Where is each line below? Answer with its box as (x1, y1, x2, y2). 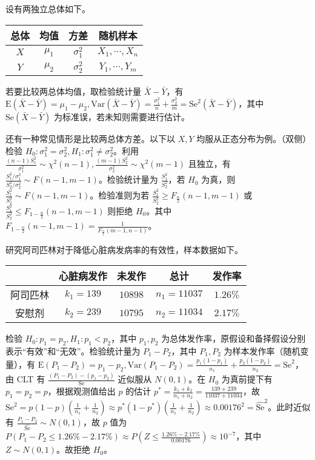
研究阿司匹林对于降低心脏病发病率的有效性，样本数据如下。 (5, 243, 243, 255)
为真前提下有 (221, 373, 273, 385)
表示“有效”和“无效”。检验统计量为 (5, 344, 141, 357)
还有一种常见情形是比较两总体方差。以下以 (5, 132, 175, 145)
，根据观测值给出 (47, 385, 116, 397)
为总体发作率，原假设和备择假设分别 (161, 332, 306, 345)
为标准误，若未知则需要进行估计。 (54, 110, 190, 123)
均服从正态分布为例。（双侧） (196, 132, 307, 145)
